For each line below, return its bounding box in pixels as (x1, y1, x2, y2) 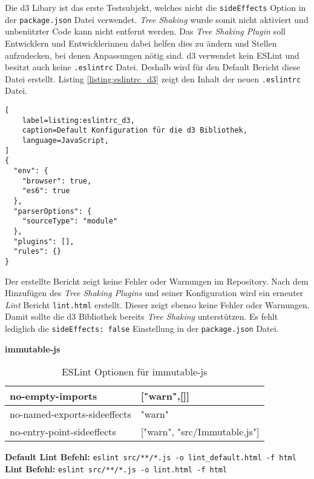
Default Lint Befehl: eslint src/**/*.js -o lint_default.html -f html (5, 451, 296, 463)
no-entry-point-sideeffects (10, 424, 116, 439)
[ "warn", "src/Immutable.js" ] (140, 424, 260, 439)
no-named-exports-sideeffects (10, 407, 131, 421)
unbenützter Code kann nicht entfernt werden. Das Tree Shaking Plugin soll (5, 25, 286, 38)
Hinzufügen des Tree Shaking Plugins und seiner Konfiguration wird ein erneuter (5, 286, 304, 299)
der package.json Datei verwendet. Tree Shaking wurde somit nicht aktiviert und (5, 13, 309, 25)
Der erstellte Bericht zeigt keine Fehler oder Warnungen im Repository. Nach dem (5, 274, 309, 287)
